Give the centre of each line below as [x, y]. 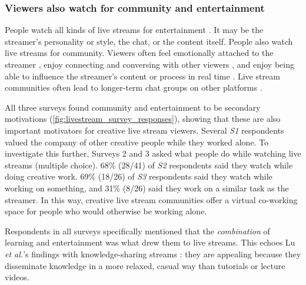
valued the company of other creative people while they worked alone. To [137, 142]
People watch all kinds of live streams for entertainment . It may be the [134, 30]
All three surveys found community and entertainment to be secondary [133, 107]
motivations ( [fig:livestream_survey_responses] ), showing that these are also [143, 119]
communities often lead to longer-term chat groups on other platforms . [134, 87]
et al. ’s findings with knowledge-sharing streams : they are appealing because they [153, 253]
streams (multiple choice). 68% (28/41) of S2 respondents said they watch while [149, 165]
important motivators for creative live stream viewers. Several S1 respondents [144, 130]
